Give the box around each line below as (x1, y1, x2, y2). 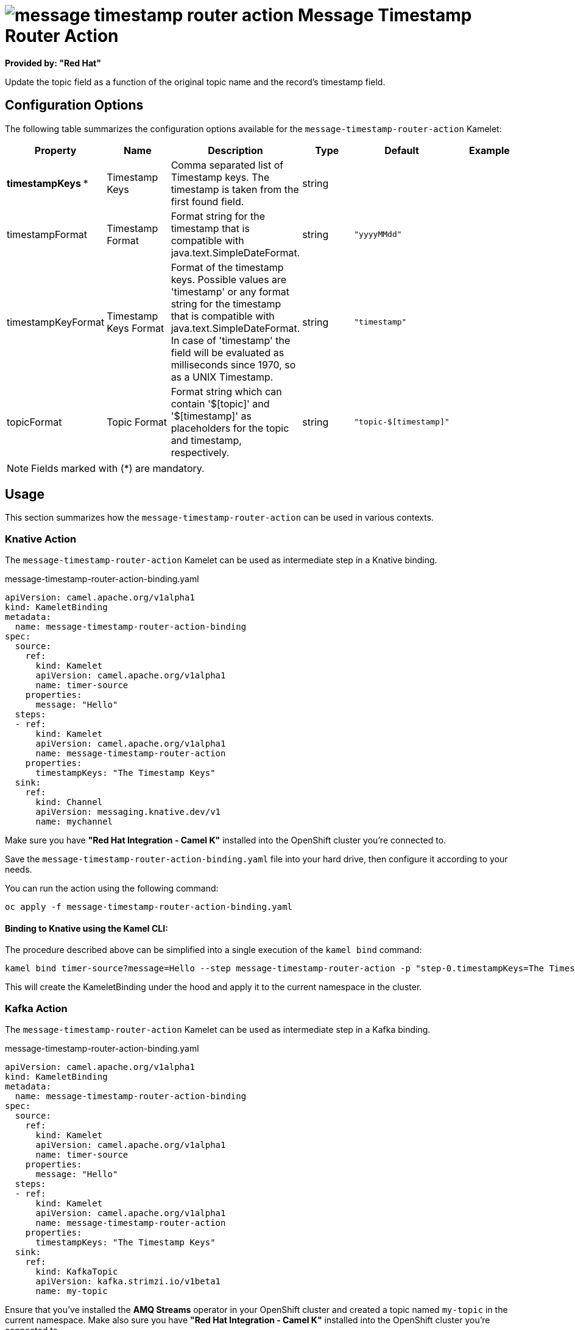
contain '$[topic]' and (171, 397, 270, 410)
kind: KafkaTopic (35, 1267, 118, 1277)
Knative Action (5, 532, 77, 545)
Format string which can (171, 385, 282, 398)
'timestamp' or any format (171, 285, 289, 298)
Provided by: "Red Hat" (5, 57, 101, 68)
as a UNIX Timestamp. (171, 370, 273, 383)
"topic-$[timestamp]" (354, 417, 450, 427)
